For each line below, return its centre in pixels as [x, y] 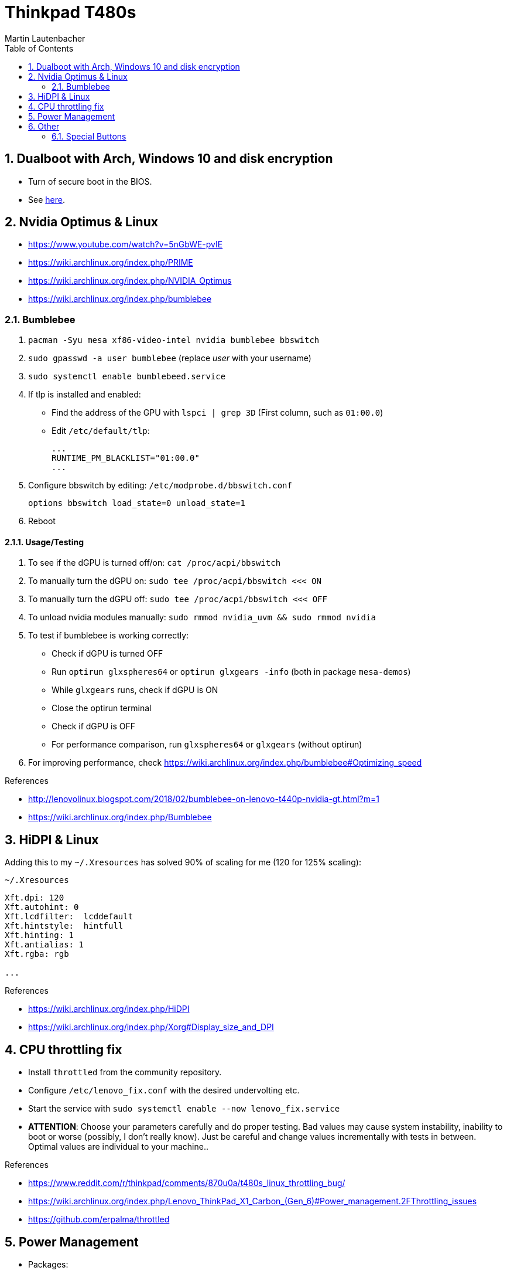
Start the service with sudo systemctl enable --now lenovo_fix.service [184, 1109]
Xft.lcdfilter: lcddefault [69, 917]
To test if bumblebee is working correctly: [109, 636]
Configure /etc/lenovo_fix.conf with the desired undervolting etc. [164, 1090]
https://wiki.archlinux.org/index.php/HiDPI [109, 1009]
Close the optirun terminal [102, 708]
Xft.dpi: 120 [35, 898]
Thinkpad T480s [71, 12]
